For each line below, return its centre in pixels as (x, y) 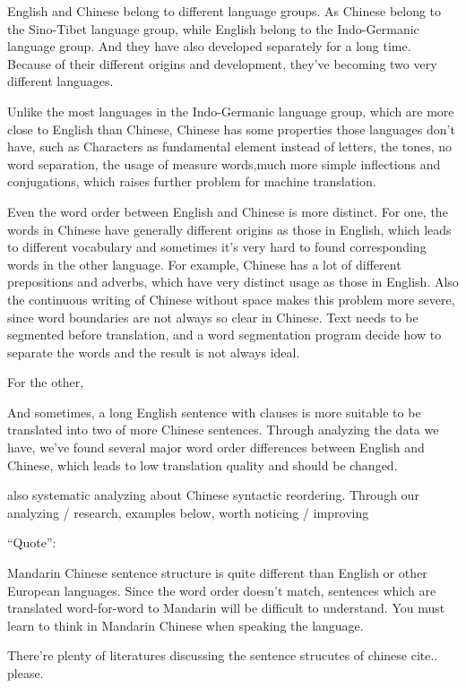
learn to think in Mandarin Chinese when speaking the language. (186, 625)
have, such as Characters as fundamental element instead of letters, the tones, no (230, 146)
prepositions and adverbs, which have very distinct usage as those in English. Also (233, 282)
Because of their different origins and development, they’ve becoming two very (222, 63)
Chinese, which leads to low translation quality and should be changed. (203, 464)
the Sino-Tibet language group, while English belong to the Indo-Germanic (213, 28)
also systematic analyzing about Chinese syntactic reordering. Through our (213, 495)
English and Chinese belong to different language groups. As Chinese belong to (224, 11)
